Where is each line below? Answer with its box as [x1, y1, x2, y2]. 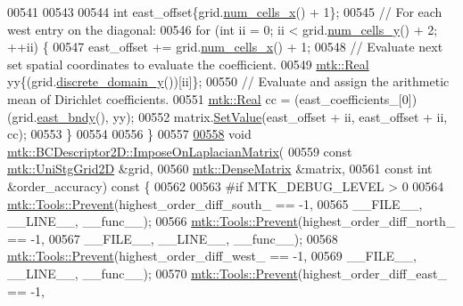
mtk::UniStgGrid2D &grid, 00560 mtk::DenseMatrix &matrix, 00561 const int [7, 159, 433, 178]
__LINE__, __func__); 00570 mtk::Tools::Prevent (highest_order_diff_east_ [7, 263, 447, 282]
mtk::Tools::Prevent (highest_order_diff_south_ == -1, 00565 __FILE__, [7, 194, 423, 213]
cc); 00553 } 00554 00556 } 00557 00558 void [7, 125, 252, 143]
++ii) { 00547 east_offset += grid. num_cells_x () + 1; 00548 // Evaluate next [7, 37, 443, 56]
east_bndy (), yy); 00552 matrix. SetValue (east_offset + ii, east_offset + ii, [37, 107, 448, 125]
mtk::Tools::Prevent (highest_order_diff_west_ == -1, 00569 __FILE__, [7, 246, 417, 265]
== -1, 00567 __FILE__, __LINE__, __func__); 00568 [7, 229, 338, 247]
